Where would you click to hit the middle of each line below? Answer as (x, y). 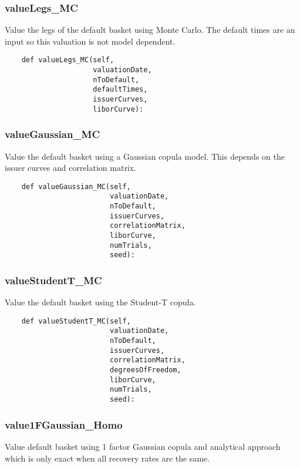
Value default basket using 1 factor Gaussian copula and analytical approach (143, 446)
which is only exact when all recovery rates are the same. (107, 458)
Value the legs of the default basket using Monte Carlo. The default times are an (150, 30)
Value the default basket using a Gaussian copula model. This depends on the (145, 156)
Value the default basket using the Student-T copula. (100, 302)
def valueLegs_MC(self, (68, 60)
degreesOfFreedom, (145, 370)
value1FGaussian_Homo (64, 424)
